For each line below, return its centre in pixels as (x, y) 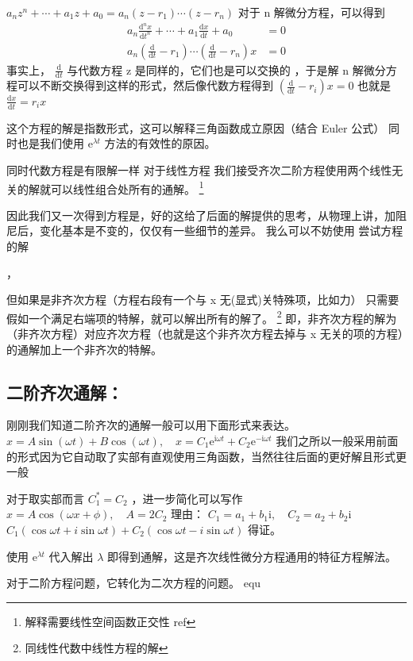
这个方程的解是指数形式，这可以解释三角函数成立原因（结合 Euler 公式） (196, 127)
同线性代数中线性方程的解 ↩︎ (96, 648)
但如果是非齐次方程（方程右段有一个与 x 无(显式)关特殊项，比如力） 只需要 (203, 300)
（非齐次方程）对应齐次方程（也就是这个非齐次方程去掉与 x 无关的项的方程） (205, 334)
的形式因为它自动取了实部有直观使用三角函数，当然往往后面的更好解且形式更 (206, 456)
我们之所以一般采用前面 (337, 441)
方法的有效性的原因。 (160, 143)
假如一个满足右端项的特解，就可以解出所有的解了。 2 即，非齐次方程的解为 (202, 317)
